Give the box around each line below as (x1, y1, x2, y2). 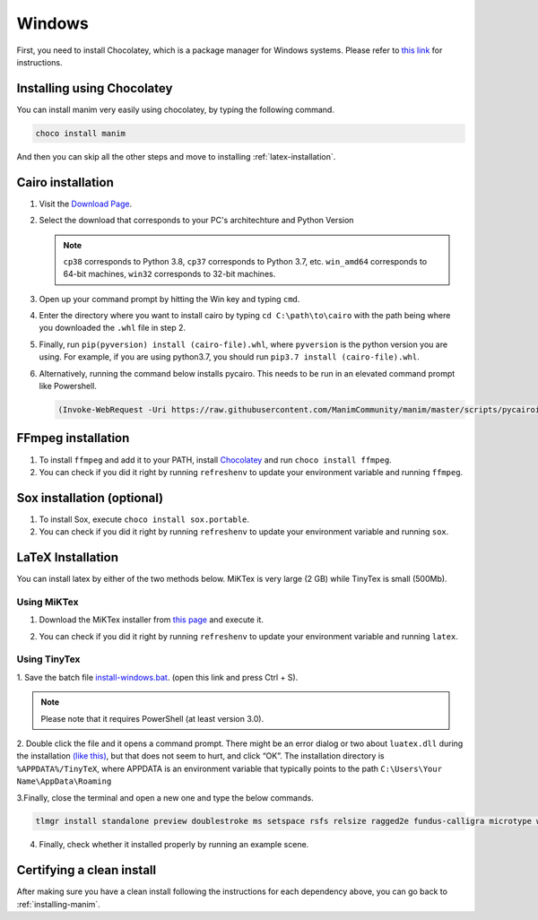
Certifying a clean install (16, 863, 157, 878)
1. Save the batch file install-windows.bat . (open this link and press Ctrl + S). (16, 672, 299, 682)
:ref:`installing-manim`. (16, 898, 100, 909)
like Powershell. (39, 381, 98, 392)
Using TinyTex (16, 653, 81, 665)
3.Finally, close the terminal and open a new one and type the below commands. (16, 792, 314, 803)
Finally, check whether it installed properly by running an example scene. (39, 839, 309, 850)
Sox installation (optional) (16, 490, 164, 506)
